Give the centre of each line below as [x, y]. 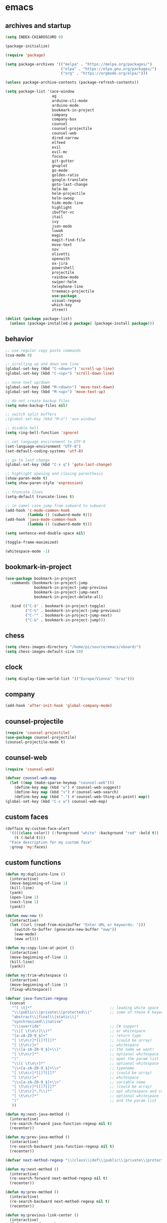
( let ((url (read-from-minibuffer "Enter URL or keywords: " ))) [78, 925]
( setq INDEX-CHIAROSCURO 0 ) [34, 37]
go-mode [60, 170]
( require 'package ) [25, 55]
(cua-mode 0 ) [19, 355]
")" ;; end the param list [84, 1101]
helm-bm [60, 189]
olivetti [61, 254]
